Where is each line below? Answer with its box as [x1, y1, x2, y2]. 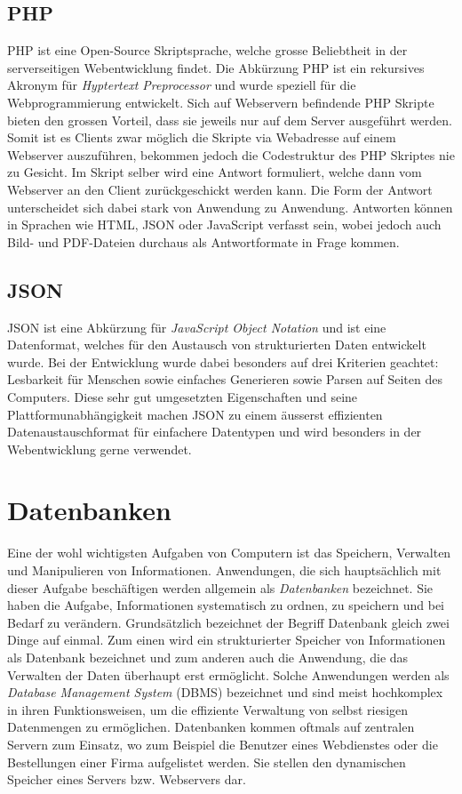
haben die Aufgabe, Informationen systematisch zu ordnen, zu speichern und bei [7, 596, 445, 614]
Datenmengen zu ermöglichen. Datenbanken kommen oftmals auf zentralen [7, 718, 415, 736]
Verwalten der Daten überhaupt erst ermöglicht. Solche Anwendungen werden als [7, 665, 450, 684]
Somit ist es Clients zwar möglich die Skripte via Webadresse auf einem [7, 128, 396, 147]
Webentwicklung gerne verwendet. [7, 439, 192, 458]
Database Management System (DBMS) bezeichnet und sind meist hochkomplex [7, 683, 443, 702]
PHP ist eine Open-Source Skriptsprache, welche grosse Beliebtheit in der [7, 41, 408, 60]
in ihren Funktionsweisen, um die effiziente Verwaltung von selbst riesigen [7, 700, 409, 718]
